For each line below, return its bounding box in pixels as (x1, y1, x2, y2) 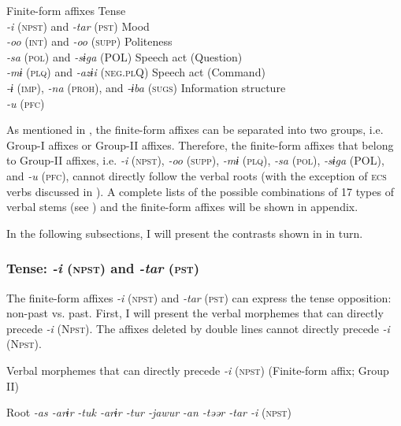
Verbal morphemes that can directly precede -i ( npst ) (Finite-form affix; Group (6, 361, 389, 378)
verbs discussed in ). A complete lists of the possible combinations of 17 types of (6, 183, 394, 199)
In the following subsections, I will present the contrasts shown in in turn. (6, 224, 363, 241)
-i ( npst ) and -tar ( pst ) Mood (6, 17, 150, 34)
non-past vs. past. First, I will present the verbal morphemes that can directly (6, 305, 384, 321)
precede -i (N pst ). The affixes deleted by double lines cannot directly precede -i (6, 320, 390, 336)
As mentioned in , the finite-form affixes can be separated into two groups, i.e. (6, 121, 384, 138)
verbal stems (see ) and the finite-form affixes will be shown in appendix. (6, 198, 358, 215)
